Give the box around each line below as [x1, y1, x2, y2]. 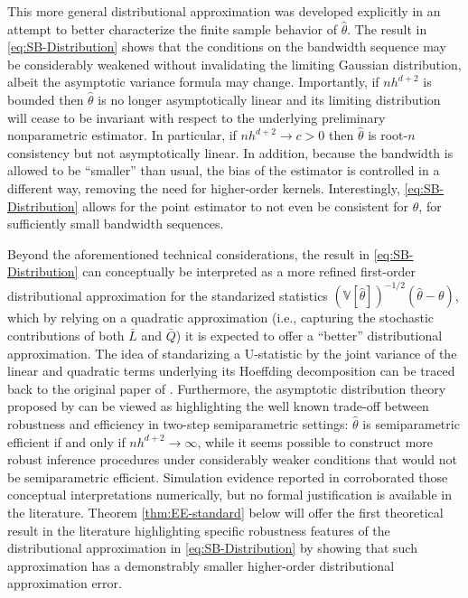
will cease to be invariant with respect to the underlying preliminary [7, 107, 386, 126]
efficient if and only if [7, 432, 126, 451]
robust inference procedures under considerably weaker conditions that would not [7, 450, 458, 469]
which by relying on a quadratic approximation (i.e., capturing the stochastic [7, 308, 435, 327]
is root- [368, 126, 408, 145]
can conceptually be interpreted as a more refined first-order [82, 262, 416, 281]
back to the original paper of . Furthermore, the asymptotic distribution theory [7, 378, 446, 397]
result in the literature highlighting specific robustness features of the [7, 520, 390, 539]
